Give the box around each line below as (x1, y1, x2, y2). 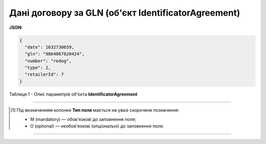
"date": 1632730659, (25, 44, 74, 50)
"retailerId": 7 (25, 72, 64, 77)
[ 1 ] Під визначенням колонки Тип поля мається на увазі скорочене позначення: (10, 107, 180, 113)
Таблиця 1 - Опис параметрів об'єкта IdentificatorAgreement (9, 91, 137, 97)
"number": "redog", (25, 58, 72, 64)
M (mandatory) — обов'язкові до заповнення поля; (30, 116, 136, 122)
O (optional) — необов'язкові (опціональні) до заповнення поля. (30, 123, 165, 129)
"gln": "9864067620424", (25, 51, 85, 57)
